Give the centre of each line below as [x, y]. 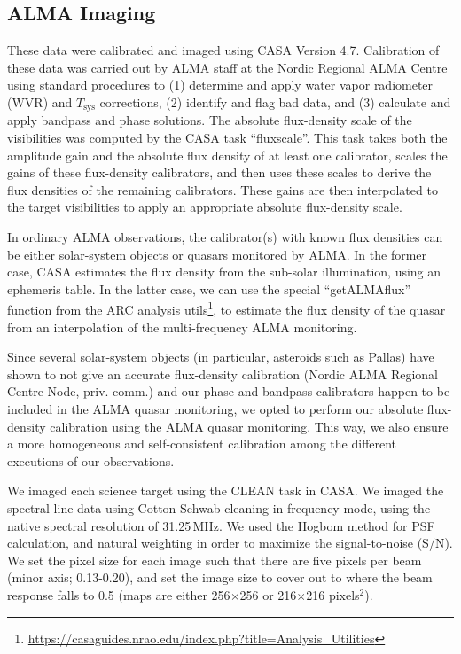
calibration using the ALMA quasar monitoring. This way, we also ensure [249, 426]
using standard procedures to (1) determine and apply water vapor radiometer [220, 85]
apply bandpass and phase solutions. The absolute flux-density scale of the [210, 120]
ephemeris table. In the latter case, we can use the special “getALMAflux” [209, 288]
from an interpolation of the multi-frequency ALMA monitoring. [182, 327]
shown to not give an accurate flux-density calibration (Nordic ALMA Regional [223, 374]
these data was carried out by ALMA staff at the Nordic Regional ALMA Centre [227, 67]
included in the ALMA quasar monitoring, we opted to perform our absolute [215, 409]
